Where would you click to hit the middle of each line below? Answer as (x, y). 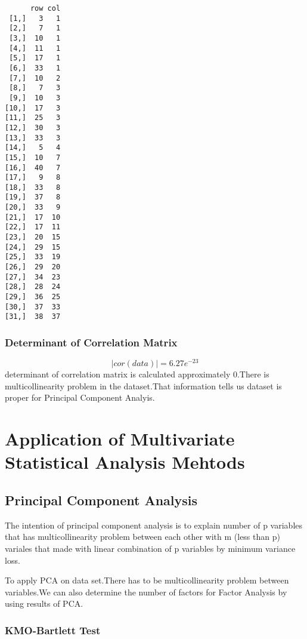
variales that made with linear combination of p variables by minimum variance (150, 549)
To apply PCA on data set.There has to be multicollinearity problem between (147, 580)
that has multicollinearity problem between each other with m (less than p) (142, 537)
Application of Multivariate (120, 439)
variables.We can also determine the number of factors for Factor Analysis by (146, 592)
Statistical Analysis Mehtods (125, 462)
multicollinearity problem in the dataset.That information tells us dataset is (143, 385)
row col (45, 8)
